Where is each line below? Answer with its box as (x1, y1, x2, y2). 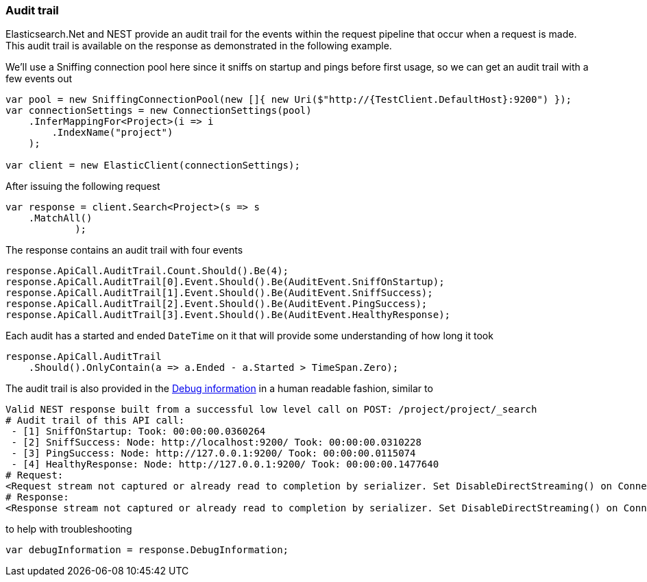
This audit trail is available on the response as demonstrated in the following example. (5, 40, 392, 52)
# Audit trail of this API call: (5, 415, 185, 426)
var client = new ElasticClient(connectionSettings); (5, 160, 300, 171)
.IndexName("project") (51, 127, 173, 138)
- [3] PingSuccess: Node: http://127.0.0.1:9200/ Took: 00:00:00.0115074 (11, 448, 416, 459)
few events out (5, 73, 73, 85)
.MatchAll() (28, 213, 93, 224)
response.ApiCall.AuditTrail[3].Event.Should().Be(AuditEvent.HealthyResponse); (5, 309, 451, 321)
